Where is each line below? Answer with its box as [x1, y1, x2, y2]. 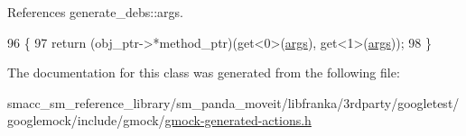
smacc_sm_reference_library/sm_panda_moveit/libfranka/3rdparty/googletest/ [7, 93, 460, 112]
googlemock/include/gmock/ [7, 111, 165, 130]
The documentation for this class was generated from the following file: [7, 63, 400, 82]
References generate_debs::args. [7, 3, 183, 21]
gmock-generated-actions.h [164, 111, 312, 130]
